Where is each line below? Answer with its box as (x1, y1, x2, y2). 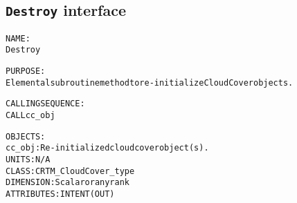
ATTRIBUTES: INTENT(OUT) (6, 189, 115, 199)
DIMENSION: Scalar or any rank (6, 177, 129, 188)
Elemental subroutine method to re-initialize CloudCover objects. (6, 77, 294, 88)
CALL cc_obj (6, 110, 55, 121)
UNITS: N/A (6, 155, 51, 165)
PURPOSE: (6, 66, 46, 77)
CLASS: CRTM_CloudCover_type (6, 166, 135, 176)
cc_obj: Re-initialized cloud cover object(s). (6, 143, 209, 153)
